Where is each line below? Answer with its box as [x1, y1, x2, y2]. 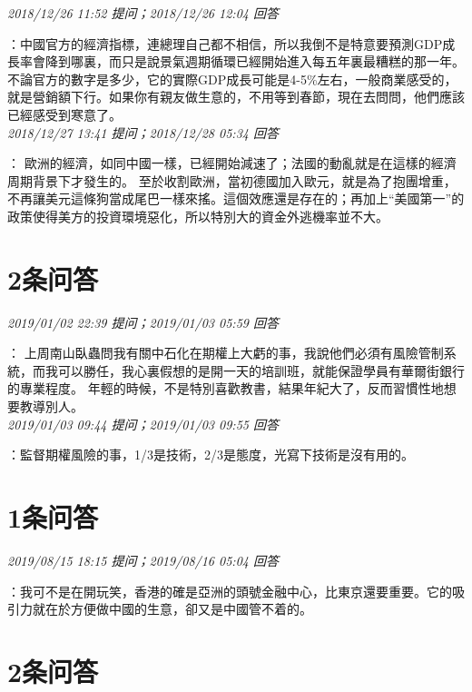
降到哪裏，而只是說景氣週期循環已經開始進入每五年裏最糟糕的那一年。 [44, 52, 465, 71]
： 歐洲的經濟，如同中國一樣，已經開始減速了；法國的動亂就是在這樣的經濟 [7, 153, 457, 173]
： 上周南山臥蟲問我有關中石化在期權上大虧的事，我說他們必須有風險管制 [7, 343, 444, 362]
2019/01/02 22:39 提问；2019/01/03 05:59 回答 [7, 312, 279, 331]
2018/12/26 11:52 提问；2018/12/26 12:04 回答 [7, 4, 279, 22]
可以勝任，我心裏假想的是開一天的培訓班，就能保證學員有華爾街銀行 [57, 361, 465, 380]
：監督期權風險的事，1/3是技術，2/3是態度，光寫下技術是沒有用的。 [7, 445, 414, 464]
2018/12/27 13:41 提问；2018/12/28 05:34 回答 [7, 123, 279, 142]
